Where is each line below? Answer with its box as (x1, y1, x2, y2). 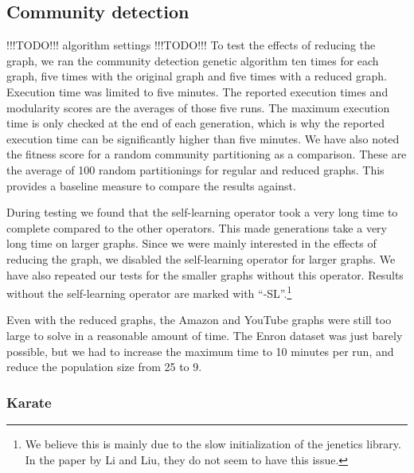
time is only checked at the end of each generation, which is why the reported (6, 115, 385, 131)
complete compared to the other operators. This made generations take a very (6, 219, 387, 236)
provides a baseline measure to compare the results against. (6, 177, 296, 193)
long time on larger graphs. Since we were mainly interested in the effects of (6, 235, 377, 252)
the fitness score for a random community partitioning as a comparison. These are (6, 146, 407, 162)
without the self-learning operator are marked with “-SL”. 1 (6, 283, 292, 301)
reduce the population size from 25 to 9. (6, 358, 202, 375)
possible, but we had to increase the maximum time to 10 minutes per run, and (6, 342, 394, 359)
